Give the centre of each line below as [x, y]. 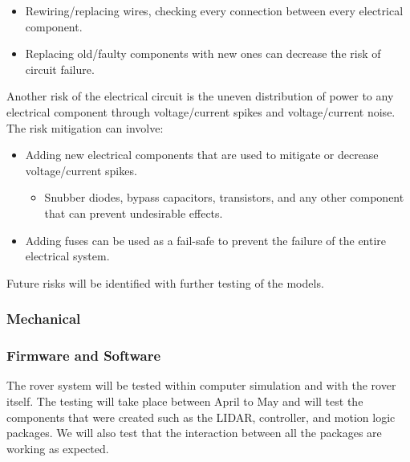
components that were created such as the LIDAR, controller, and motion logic [201, 417]
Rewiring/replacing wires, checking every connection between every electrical [214, 10]
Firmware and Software [84, 356]
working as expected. [58, 448]
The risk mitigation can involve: [85, 127]
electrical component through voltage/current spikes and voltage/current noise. [201, 111]
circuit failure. [60, 69]
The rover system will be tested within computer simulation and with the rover [201, 385]
